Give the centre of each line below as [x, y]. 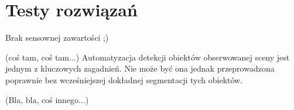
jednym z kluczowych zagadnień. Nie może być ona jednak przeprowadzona [140, 68]
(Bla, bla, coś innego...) [47, 99]
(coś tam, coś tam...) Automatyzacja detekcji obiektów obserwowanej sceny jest [148, 57]
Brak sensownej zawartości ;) [57, 38]
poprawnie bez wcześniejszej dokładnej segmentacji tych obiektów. [124, 79]
